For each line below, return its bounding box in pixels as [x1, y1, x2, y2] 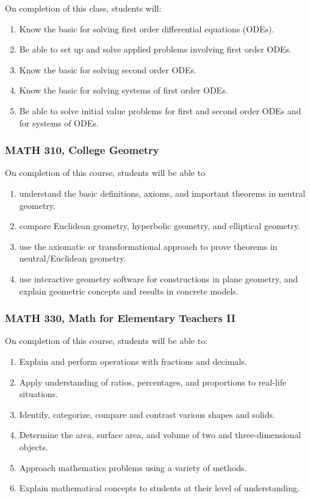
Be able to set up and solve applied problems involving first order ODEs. [19, 43, 292, 56]
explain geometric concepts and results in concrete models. [19, 284, 239, 297]
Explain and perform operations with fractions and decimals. [19, 354, 247, 367]
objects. [19, 440, 48, 453]
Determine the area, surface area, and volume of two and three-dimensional [19, 428, 301, 441]
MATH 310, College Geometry [5, 142, 159, 158]
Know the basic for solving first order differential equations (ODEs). [19, 22, 275, 35]
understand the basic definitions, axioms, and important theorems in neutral [19, 186, 306, 199]
